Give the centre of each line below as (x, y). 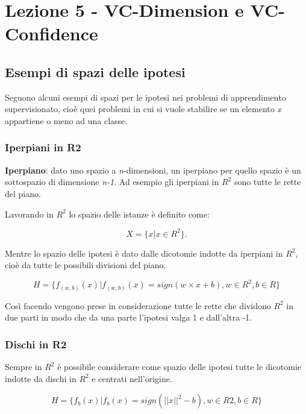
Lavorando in (29, 214)
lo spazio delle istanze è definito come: (139, 214)
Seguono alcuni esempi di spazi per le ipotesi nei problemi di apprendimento (145, 97)
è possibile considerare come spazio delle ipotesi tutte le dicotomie (179, 367)
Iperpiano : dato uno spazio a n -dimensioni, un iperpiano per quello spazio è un (153, 170)
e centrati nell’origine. (132, 378)
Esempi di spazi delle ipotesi (95, 71)
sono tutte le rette (267, 182)
